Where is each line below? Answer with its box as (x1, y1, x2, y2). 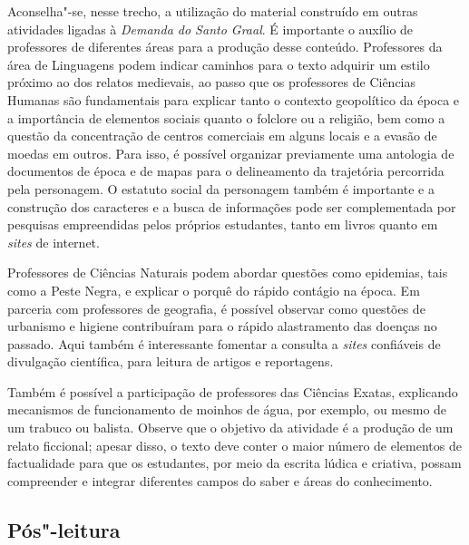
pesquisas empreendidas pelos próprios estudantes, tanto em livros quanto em (7, 215, 438, 234)
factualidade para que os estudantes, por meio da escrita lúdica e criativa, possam (7, 453, 462, 472)
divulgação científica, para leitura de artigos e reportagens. (7, 352, 334, 371)
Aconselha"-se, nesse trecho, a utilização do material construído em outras (7, 2, 418, 20)
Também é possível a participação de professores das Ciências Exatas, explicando (7, 382, 458, 401)
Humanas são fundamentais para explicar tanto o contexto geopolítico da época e (7, 90, 460, 109)
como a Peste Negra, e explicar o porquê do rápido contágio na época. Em (7, 280, 420, 299)
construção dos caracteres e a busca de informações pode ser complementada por (7, 197, 456, 216)
